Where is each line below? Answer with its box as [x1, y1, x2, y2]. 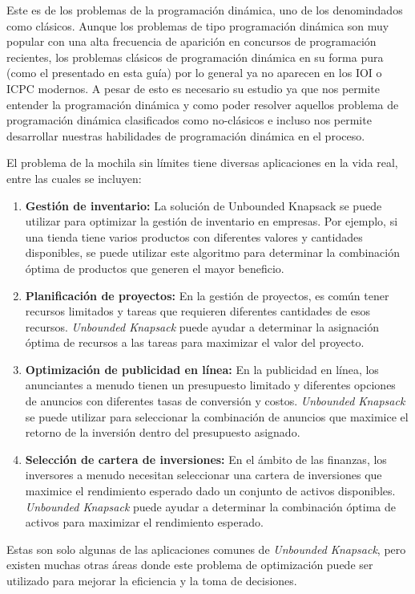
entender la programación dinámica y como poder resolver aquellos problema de [6, 96, 399, 112]
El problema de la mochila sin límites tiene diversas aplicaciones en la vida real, [6, 154, 398, 171]
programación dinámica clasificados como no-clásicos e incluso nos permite [6, 112, 372, 128]
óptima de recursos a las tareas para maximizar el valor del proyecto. [25, 334, 365, 351]
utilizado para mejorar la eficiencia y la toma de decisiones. [6, 572, 297, 588]
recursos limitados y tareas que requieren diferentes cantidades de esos [25, 303, 370, 319]
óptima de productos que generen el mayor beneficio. [25, 259, 284, 276]
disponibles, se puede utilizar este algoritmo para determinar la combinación [25, 244, 400, 261]
